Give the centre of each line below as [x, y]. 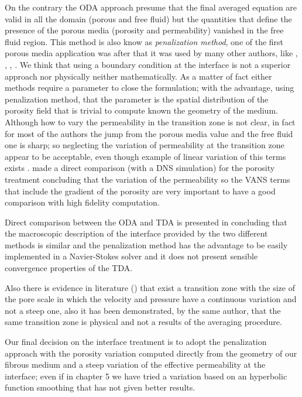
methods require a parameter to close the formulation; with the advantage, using [150, 88]
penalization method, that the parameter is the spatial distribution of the [137, 99]
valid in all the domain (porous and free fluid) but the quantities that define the [148, 18]
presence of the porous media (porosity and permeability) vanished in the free [144, 30]
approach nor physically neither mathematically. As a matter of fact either [138, 76]
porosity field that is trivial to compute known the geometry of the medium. [141, 110]
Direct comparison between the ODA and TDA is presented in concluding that [146, 222]
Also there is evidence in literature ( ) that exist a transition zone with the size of [150, 287]
